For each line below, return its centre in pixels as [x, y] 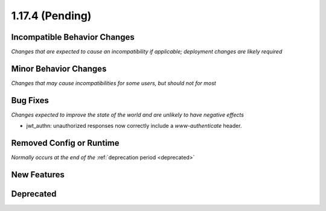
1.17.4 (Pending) [51, 16]
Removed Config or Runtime [65, 143]
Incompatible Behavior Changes [73, 37]
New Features [38, 175]
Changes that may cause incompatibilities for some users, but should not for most [114, 83]
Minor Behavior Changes [59, 68]
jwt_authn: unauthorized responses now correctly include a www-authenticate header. [134, 126]
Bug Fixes [30, 100]
